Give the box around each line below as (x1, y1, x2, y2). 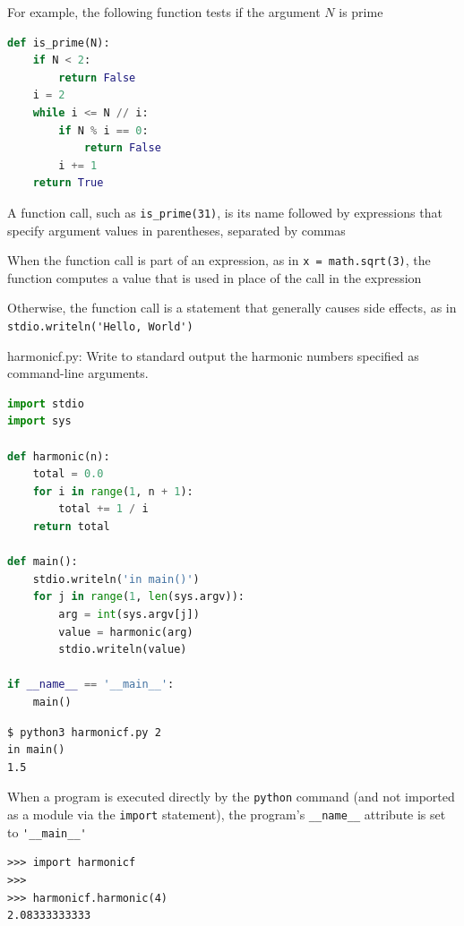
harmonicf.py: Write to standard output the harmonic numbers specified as (7, 346, 419, 364)
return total (32, 520, 110, 534)
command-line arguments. (7, 364, 149, 382)
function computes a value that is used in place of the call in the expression (7, 268, 422, 287)
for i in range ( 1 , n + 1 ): (32, 484, 193, 498)
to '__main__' (7, 822, 87, 841)
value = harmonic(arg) (58, 625, 193, 639)
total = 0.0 (32, 467, 104, 481)
